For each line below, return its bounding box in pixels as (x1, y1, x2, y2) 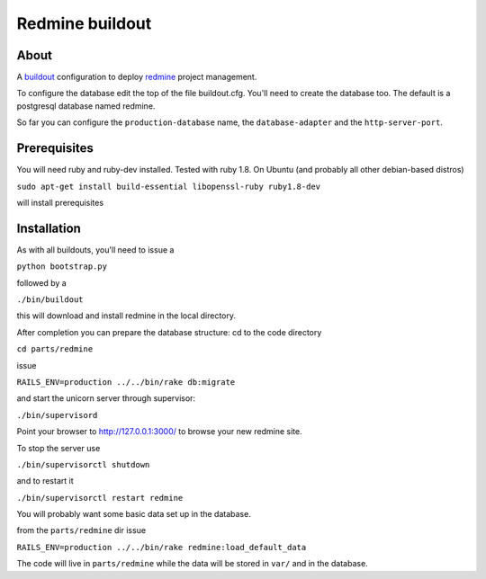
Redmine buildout (16, 13, 152, 33)
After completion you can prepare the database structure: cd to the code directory (16, 326, 322, 337)
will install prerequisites (16, 197, 103, 208)
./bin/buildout (16, 295, 85, 305)
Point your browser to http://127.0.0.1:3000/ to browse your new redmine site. (16, 426, 302, 437)
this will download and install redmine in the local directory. (16, 310, 237, 321)
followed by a (16, 277, 67, 288)
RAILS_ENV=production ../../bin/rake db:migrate (16, 377, 236, 387)
